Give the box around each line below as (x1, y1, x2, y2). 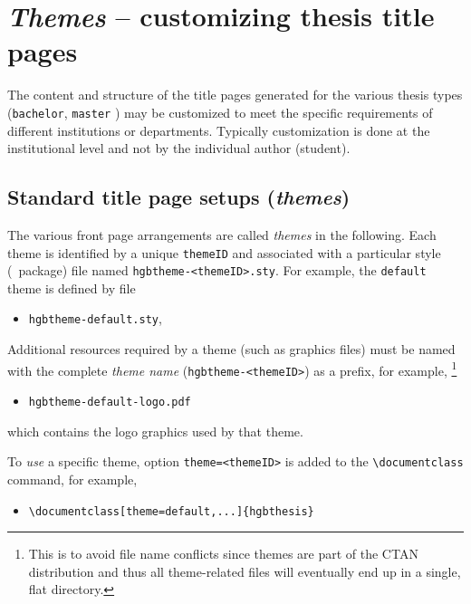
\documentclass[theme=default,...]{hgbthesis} (28, 504, 314, 518)
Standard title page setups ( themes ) (7, 183, 351, 211)
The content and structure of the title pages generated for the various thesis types (7, 85, 463, 104)
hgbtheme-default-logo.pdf (28, 396, 191, 409)
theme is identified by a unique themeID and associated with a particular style (7, 243, 441, 262)
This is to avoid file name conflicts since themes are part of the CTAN (28, 544, 418, 563)
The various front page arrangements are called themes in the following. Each (7, 225, 437, 244)
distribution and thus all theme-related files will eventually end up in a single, (28, 561, 461, 580)
